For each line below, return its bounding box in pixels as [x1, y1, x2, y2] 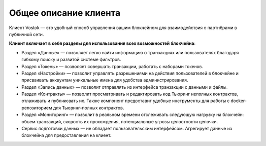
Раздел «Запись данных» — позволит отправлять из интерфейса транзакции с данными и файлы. [21, 84, 228, 90]
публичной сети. [9, 31, 44, 37]
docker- [231, 98, 247, 104]
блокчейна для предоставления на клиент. [21, 132, 112, 138]
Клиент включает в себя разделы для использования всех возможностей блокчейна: [9, 40, 196, 46]
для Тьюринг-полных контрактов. [53, 105, 124, 110]
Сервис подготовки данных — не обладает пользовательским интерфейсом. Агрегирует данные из [21, 126, 233, 132]
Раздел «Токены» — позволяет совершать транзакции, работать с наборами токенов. [21, 63, 203, 69]
